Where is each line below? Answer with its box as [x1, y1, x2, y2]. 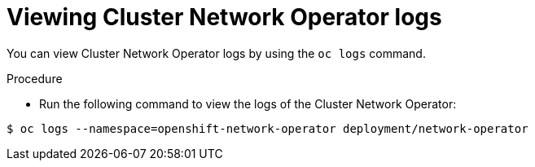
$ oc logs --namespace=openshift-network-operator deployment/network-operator [7, 121, 528, 135]
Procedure [7, 71, 63, 86]
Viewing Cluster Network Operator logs [7, 3, 442, 31]
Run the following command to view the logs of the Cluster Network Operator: [39, 96, 457, 111]
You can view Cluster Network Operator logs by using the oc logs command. [7, 46, 426, 60]
